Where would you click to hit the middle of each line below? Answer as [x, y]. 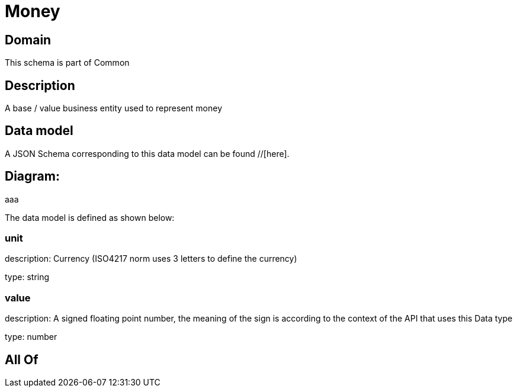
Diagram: [32, 176]
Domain [28, 40]
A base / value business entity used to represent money [114, 108]
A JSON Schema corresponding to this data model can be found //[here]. [147, 153]
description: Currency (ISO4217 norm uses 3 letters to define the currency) [151, 259]
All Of [22, 359]
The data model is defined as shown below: [90, 217]
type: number [31, 337]
